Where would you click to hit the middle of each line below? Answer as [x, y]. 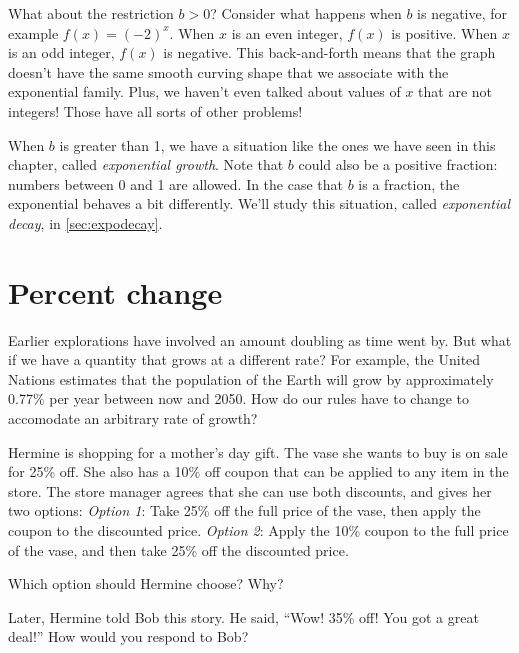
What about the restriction [91, 13]
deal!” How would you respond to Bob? [128, 636]
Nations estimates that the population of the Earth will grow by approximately [251, 378]
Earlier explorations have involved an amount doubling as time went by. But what [260, 339]
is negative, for [462, 13]
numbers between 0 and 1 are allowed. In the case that [176, 183]
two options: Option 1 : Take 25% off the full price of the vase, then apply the [244, 510]
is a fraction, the [409, 183]
